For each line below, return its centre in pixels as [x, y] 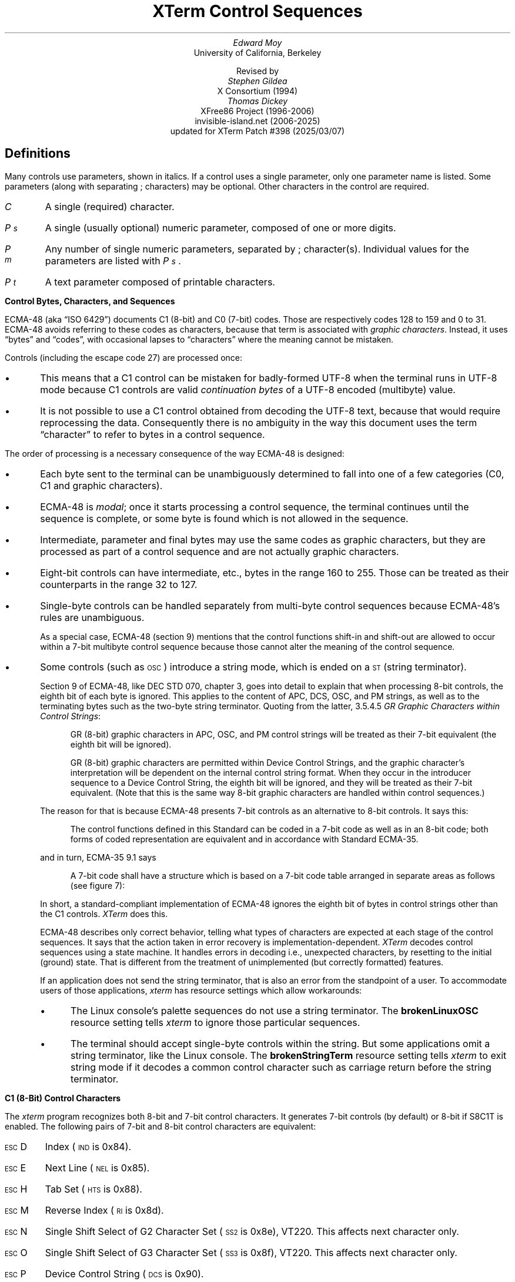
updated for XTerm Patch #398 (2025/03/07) [257, 131]
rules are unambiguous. [92, 617]
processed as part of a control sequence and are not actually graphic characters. [220, 551]
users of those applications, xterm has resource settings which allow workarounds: [201, 990]
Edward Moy [257, 42]
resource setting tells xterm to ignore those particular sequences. [215, 1022]
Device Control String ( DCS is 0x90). [124, 1273]
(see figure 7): [98, 885]
